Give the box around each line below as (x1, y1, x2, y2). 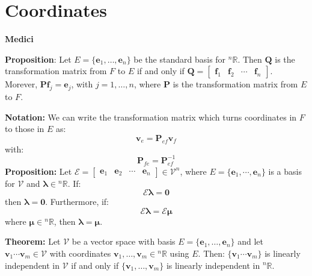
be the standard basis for (133, 52, 226, 65)
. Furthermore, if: (45, 195, 109, 208)
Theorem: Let (5, 235, 61, 248)
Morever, (5, 78, 38, 90)
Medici (5, 33, 34, 45)
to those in (5, 122, 44, 135)
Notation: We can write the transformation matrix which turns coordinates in (5, 110, 297, 123)
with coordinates (49, 246, 111, 259)
